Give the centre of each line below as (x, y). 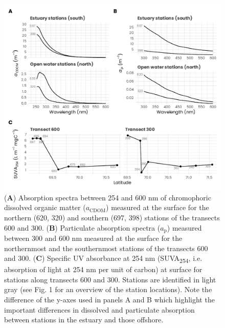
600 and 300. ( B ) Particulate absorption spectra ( (82, 227)
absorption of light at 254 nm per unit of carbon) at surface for (103, 269)
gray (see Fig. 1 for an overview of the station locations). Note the (108, 289)
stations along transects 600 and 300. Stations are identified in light (110, 279)
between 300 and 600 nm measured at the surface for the (93, 238)
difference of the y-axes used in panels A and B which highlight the (109, 300)
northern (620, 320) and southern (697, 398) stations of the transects (112, 217)
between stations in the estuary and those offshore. (84, 320)
